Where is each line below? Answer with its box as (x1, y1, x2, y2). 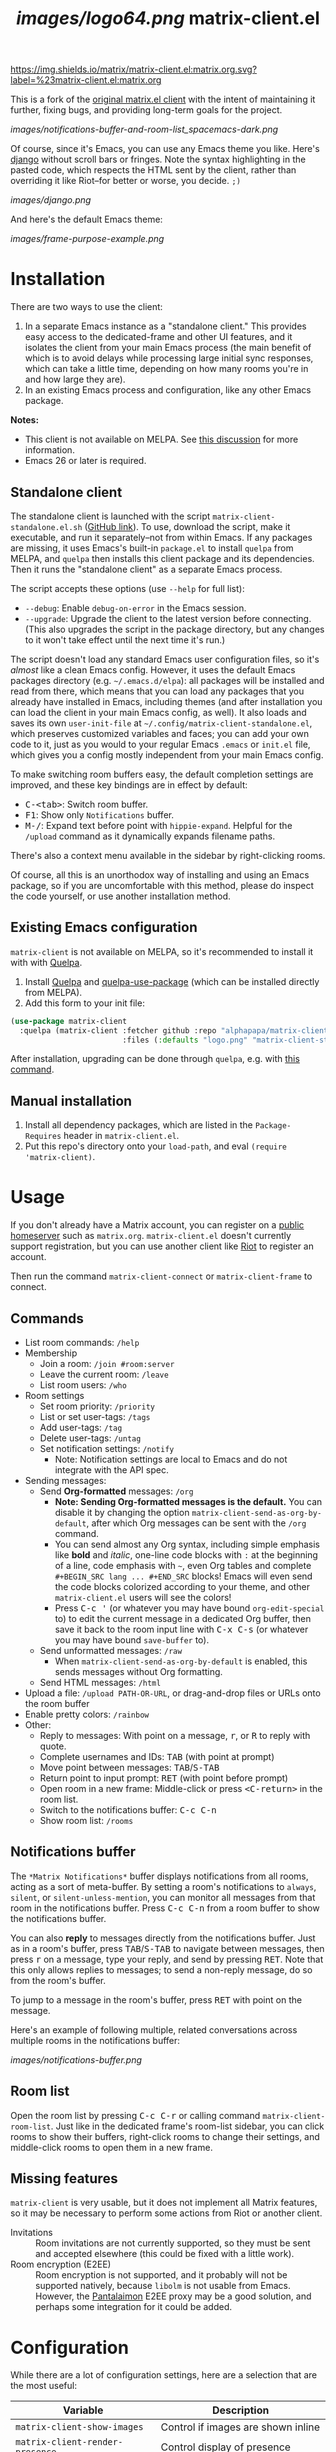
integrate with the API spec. (54, 1463, 169, 1476)
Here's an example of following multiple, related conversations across (10, 2023, 298, 2036)
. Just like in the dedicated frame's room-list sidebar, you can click (50, 2120, 325, 2132)
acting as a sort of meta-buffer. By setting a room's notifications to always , (10, 1880, 317, 1892)
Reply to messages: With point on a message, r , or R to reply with (39, 1729, 311, 1741)
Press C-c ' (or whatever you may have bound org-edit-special (54, 1602, 325, 1614)
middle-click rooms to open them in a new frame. (10, 2141, 213, 2153)
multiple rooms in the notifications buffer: (10, 2034, 181, 2046)
